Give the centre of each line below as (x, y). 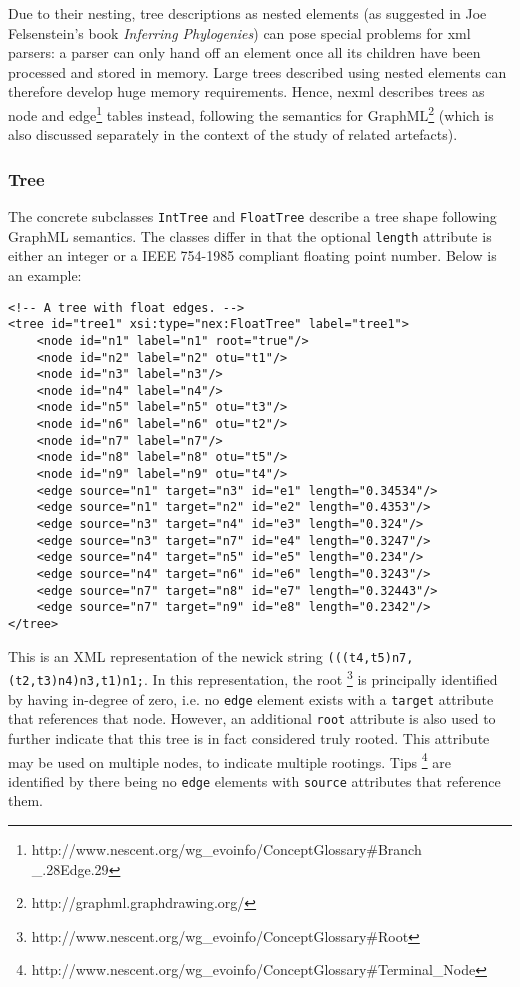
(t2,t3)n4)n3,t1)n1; (76, 680)
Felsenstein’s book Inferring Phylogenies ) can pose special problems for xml (239, 32)
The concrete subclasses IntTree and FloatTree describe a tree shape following (252, 216)
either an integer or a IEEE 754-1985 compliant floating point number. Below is (252, 255)
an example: (45, 274)
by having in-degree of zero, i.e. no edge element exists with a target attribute (251, 698)
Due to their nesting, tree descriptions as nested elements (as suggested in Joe (247, 13)
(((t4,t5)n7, (370, 657)
